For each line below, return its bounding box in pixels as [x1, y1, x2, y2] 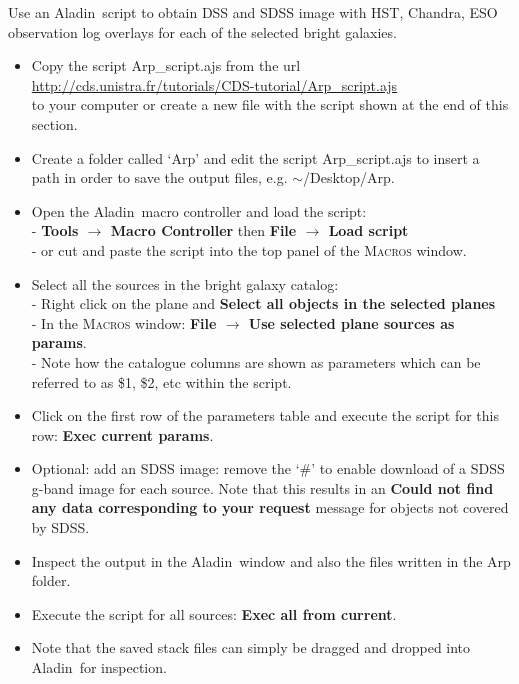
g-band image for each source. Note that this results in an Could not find [31, 477, 494, 498]
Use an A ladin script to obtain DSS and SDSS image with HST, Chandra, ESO [8, 2, 498, 22]
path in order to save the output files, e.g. [31, 167, 288, 188]
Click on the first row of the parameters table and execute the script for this [31, 405, 499, 426]
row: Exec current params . [31, 424, 214, 445]
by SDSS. [31, 517, 90, 538]
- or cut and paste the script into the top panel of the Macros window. [31, 239, 467, 260]
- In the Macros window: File [31, 312, 217, 333]
